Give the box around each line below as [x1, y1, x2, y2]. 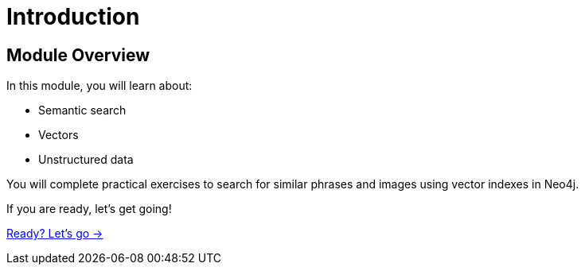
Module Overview [6, 45, 150, 65]
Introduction [6, 3, 140, 30]
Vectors [38, 128, 79, 142]
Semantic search [38, 103, 127, 118]
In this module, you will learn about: [6, 79, 193, 93]
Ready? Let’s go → [6, 226, 103, 241]
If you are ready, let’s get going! [6, 202, 172, 216]
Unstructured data [38, 153, 134, 167]
